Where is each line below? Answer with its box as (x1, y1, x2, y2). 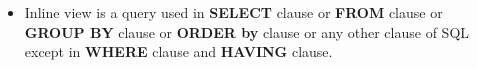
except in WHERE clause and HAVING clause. (24, 41, 333, 62)
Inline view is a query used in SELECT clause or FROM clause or (24, 2, 443, 22)
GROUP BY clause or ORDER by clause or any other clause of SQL (24, 21, 470, 42)
